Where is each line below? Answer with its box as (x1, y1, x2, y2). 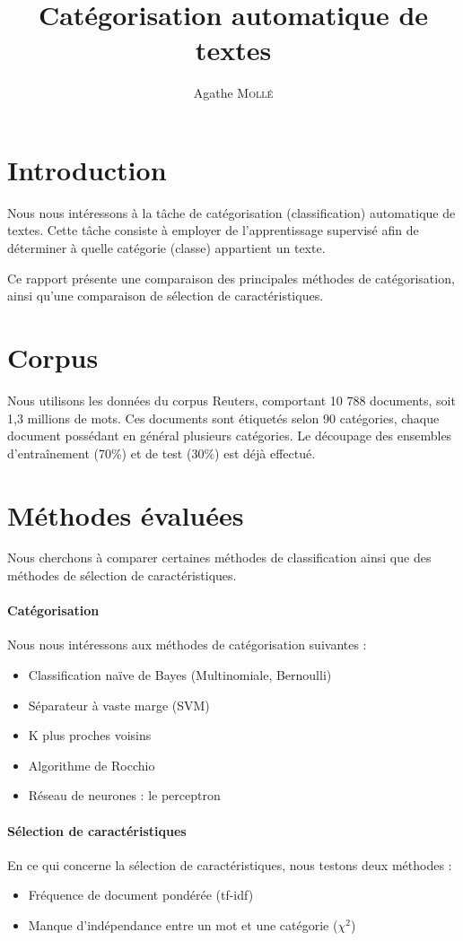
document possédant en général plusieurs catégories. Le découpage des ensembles (7, 426, 452, 445)
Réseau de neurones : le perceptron (28, 786, 221, 805)
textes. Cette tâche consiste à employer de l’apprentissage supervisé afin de (7, 221, 419, 240)
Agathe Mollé (193, 83, 274, 102)
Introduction (7, 151, 167, 187)
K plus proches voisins (28, 726, 152, 745)
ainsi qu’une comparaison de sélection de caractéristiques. (7, 286, 324, 305)
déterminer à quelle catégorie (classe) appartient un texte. (7, 239, 326, 257)
